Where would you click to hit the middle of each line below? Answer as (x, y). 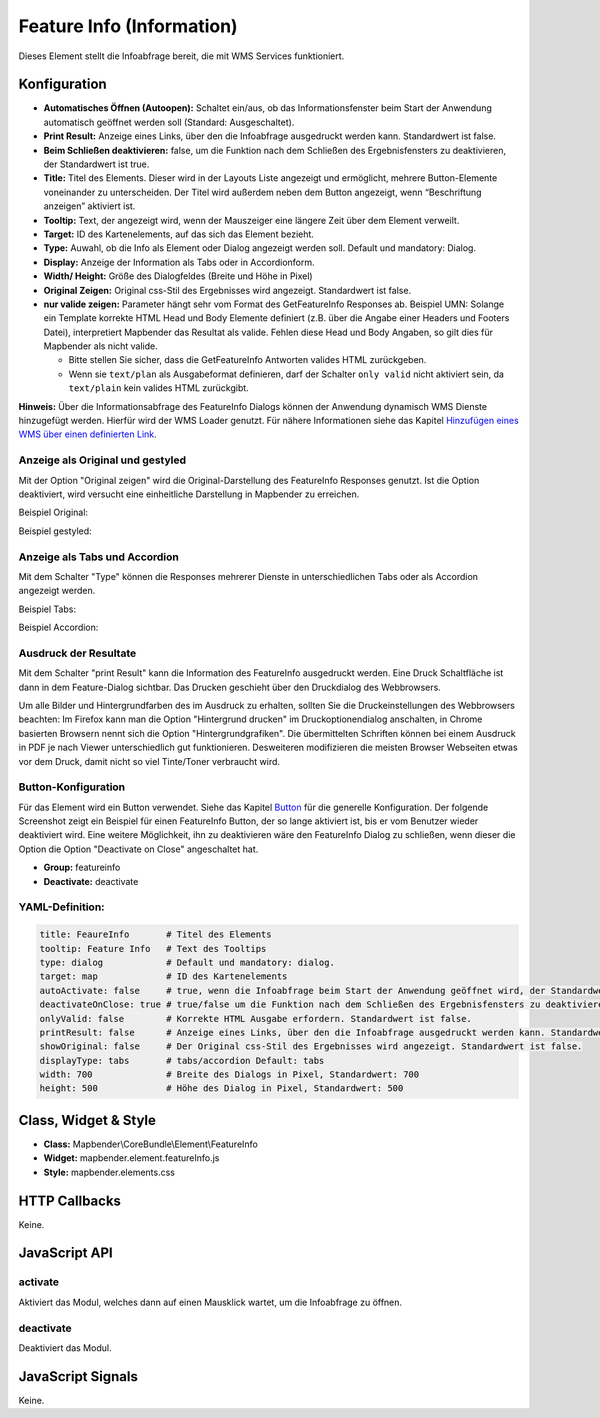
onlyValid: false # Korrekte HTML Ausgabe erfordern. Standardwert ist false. (255, 1018)
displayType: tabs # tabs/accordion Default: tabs (182, 1060)
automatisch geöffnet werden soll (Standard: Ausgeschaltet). (169, 122)
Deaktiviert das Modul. (65, 1347)
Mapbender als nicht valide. (101, 346)
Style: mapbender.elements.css (109, 1172)
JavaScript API (66, 1253)
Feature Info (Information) (128, 26)
